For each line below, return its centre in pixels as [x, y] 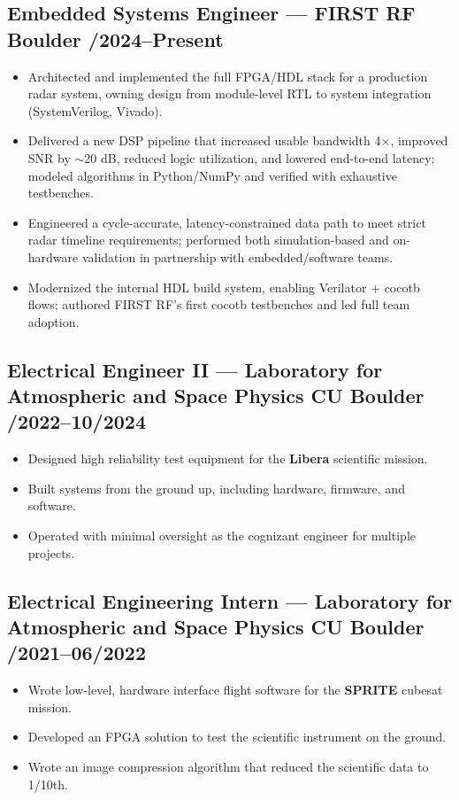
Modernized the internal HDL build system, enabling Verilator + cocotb [224, 287]
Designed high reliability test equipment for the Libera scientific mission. [228, 458]
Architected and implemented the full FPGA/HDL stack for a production [228, 76]
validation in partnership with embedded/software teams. [237, 256]
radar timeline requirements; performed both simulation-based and [208, 240]
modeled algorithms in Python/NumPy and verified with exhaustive [212, 175]
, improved [419, 140]
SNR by [49, 157]
